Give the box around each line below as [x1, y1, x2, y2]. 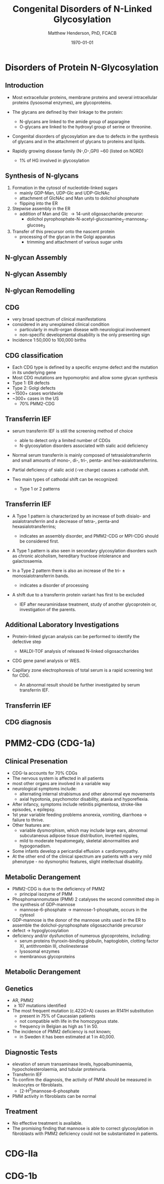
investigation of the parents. [19, 606, 76, 612]
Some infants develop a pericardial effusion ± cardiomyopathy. [12, 848, 139, 854]
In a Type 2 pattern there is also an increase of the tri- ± [12, 567, 125, 573]
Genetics [5, 984, 33, 993]
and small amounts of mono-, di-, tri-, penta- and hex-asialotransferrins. [12, 457, 158, 463]
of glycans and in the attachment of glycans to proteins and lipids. [12, 138, 146, 144]
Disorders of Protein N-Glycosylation [5, 62, 159, 73]
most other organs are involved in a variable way [12, 781, 111, 787]
